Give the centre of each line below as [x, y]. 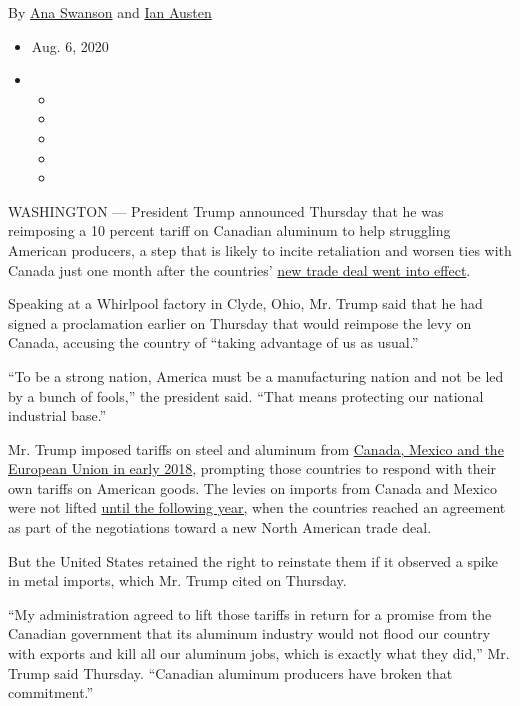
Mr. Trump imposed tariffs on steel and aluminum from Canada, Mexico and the [256, 448]
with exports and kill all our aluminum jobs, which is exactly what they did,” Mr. [259, 653]
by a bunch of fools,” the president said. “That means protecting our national [246, 395]
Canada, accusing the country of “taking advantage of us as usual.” [213, 342]
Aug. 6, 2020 [70, 45]
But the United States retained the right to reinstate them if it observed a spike [253, 560]
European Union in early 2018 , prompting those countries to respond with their [252, 468]
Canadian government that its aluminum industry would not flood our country [249, 633]
